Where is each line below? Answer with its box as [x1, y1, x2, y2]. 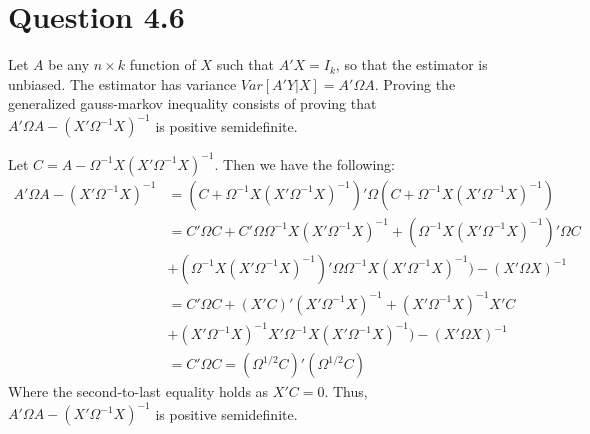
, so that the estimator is [335, 54, 488, 75]
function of [129, 54, 196, 75]
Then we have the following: [223, 153, 395, 174]
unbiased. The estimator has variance [8, 73, 237, 94]
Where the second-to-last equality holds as [8, 381, 269, 402]
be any [48, 54, 90, 75]
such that [216, 54, 274, 75]
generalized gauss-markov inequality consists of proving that [8, 93, 377, 114]
